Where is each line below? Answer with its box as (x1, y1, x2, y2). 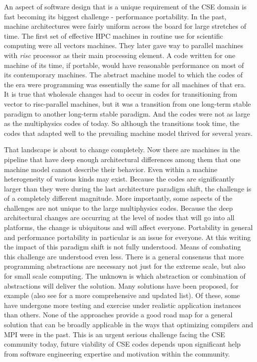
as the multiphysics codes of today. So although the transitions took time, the (4, 118, 240, 128)
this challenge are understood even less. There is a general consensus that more (4, 251, 244, 261)
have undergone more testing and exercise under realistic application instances (4, 300, 241, 310)
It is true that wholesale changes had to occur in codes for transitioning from (4, 89, 237, 99)
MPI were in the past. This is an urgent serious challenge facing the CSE (4, 329, 225, 339)
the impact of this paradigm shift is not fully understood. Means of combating (4, 241, 241, 252)
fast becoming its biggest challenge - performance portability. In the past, (4, 11, 226, 21)
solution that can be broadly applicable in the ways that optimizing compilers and (4, 319, 253, 329)
